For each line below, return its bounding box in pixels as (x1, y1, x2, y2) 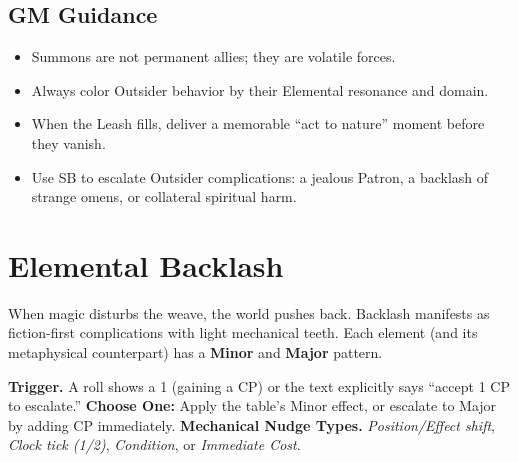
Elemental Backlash (8, 244, 284, 285)
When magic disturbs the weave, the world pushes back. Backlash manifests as (8, 302, 490, 323)
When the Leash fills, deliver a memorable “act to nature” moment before (31, 113, 485, 134)
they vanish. (31, 132, 106, 153)
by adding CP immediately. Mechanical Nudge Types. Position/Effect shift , (8, 414, 496, 435)
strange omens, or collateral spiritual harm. (31, 186, 297, 207)
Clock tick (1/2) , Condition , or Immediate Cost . (8, 434, 301, 455)
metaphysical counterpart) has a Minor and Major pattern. (8, 342, 383, 363)
